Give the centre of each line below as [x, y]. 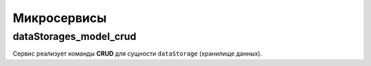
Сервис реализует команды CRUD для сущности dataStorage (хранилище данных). [137, 54]
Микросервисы [60, 18]
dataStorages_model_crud [75, 36]
